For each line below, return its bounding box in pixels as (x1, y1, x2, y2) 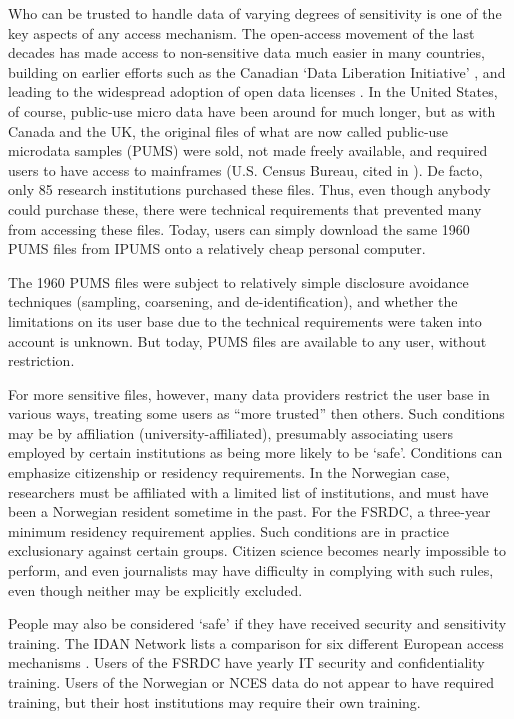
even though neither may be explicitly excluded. (8, 579, 303, 600)
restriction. (8, 350, 75, 371)
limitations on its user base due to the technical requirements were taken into (8, 310, 482, 331)
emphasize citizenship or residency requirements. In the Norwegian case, (8, 462, 450, 483)
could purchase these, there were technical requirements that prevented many (8, 198, 482, 219)
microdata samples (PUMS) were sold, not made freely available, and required (8, 140, 488, 161)
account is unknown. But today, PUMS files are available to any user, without (8, 330, 487, 351)
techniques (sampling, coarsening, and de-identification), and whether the (8, 291, 458, 312)
